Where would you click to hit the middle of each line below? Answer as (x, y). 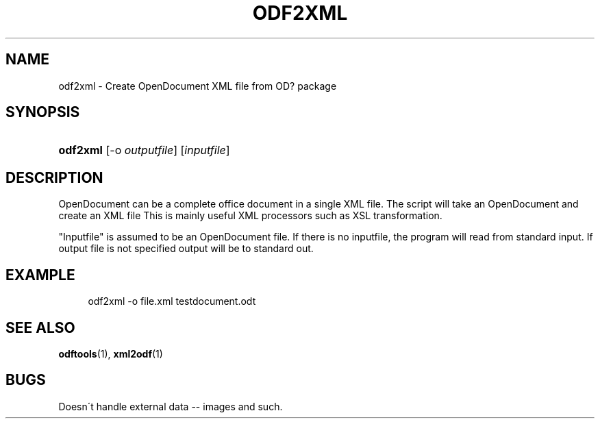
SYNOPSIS (43, 112)
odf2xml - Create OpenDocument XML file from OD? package (198, 86)
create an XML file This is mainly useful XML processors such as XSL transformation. (250, 216)
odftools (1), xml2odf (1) (111, 353)
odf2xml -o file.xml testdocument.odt (172, 301)
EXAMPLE (40, 275)
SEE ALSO (40, 327)
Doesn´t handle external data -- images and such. (171, 406)
